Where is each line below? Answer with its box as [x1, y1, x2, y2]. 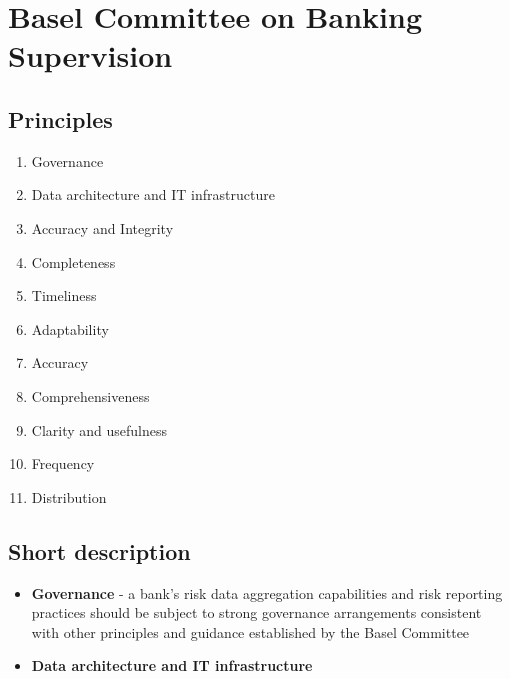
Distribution [31, 486, 107, 507]
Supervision [8, 35, 173, 76]
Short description [8, 535, 191, 566]
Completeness [31, 251, 116, 272]
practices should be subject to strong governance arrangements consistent [31, 602, 482, 623]
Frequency [31, 453, 95, 474]
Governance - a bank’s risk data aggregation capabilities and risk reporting [31, 582, 503, 603]
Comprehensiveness [31, 385, 150, 406]
